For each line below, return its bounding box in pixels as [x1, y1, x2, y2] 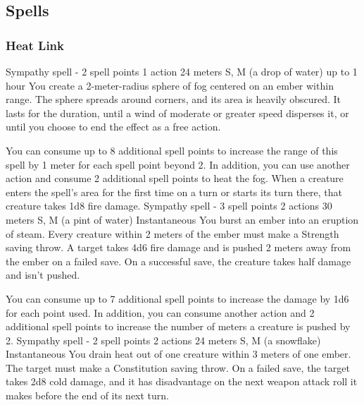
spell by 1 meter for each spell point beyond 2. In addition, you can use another [6, 157, 350, 171]
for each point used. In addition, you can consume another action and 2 [6, 305, 315, 320]
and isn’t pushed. [6, 267, 80, 282]
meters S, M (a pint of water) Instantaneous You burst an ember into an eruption [6, 212, 359, 226]
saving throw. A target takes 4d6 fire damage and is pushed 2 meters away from [6, 240, 351, 255]
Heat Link [6, 36, 64, 54]
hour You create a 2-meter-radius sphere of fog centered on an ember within [6, 78, 334, 92]
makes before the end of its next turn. [6, 388, 170, 403]
